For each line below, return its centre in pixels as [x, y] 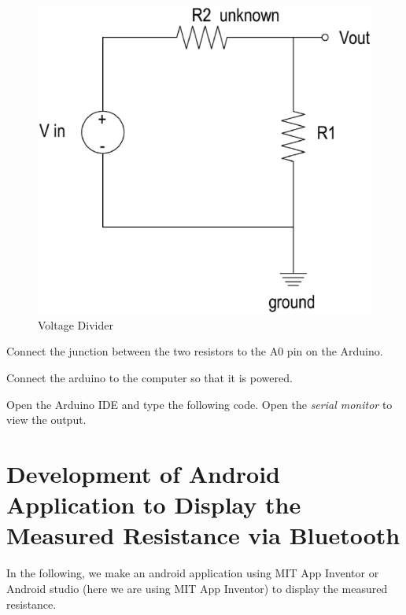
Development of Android [144, 474]
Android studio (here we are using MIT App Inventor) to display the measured [197, 588]
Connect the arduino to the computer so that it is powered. [149, 378]
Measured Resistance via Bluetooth [203, 535]
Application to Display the [154, 505]
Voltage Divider [76, 324]
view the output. [46, 420]
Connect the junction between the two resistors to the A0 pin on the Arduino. [195, 351]
